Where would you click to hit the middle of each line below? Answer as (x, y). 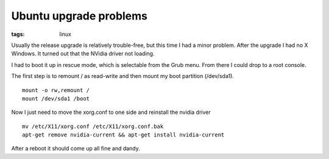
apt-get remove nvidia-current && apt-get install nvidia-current (123, 135)
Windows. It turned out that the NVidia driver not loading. (83, 54)
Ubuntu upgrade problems (80, 16)
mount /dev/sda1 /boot (56, 98)
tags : (18, 34)
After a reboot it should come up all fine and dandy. (76, 149)
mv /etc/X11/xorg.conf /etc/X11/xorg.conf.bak (93, 126)
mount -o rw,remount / (56, 90)
